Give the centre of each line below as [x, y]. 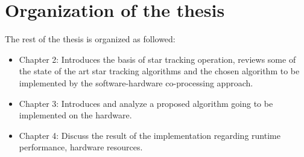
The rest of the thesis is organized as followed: [90, 39]
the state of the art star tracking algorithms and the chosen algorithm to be [159, 71]
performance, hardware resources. [81, 147]
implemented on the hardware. [75, 115]
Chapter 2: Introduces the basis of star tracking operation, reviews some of [157, 59]
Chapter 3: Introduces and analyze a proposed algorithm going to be [146, 103]
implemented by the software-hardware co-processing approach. [136, 82]
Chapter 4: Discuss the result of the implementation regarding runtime [150, 135]
